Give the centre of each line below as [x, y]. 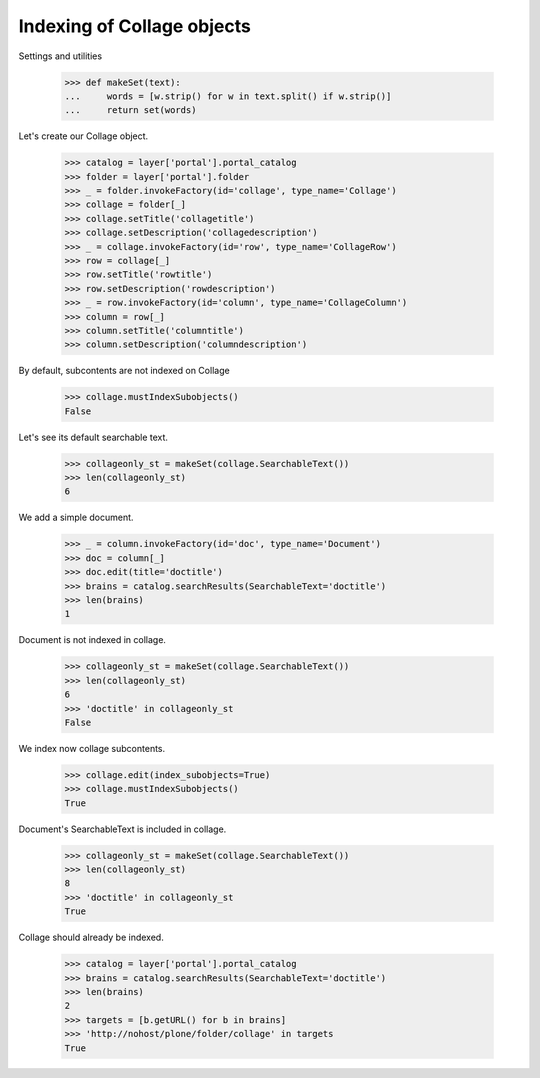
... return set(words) [130, 110]
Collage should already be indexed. [91, 937]
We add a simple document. [76, 517]
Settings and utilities [60, 56]
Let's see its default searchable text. [93, 437]
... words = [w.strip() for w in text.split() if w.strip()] [228, 96]
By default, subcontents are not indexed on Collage [124, 371]
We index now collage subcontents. [92, 748]
